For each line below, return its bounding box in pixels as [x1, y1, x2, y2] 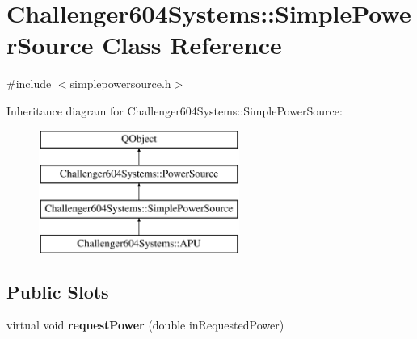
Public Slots [6, 278, 109, 303]
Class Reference [102, 28, 282, 61]
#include [6, 75, 52, 92]
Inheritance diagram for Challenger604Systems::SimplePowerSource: [6, 102, 343, 119]
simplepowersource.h [69, 75, 171, 92]
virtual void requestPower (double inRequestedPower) [6, 316, 284, 333]
